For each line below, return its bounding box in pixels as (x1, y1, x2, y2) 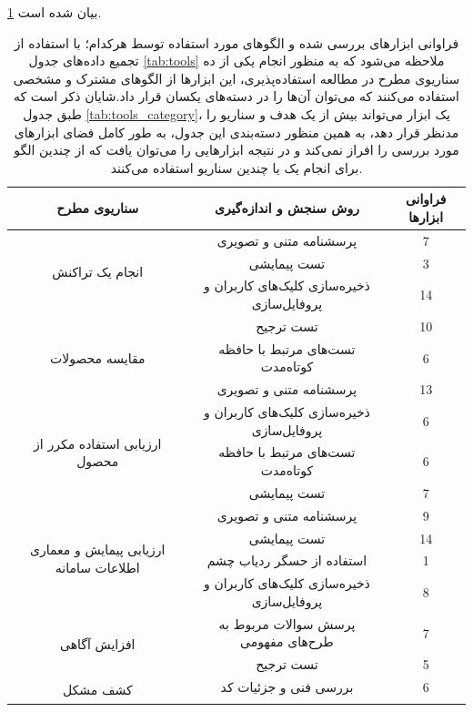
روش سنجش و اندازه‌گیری (214, 198, 359, 218)
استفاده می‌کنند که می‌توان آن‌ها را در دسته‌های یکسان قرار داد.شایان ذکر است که (14, 86, 459, 106)
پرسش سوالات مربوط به (218, 614, 356, 633)
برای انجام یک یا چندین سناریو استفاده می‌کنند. (110, 158, 363, 177)
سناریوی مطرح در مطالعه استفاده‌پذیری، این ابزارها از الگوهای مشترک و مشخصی (13, 68, 460, 87)
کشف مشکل (62, 679, 133, 698)
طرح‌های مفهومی (240, 632, 334, 651)
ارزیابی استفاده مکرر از (34, 433, 162, 453)
